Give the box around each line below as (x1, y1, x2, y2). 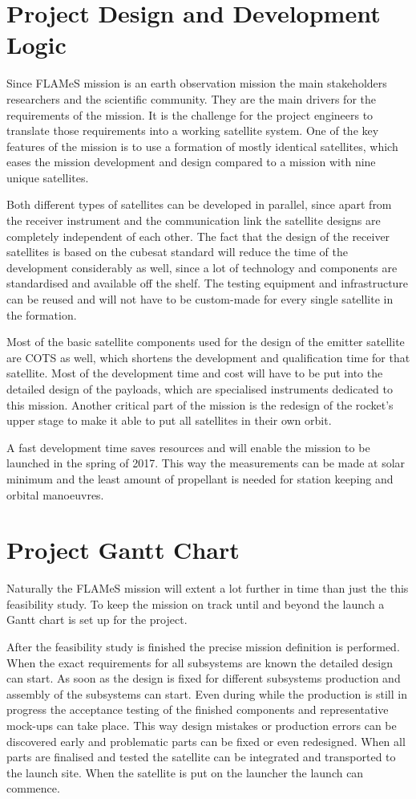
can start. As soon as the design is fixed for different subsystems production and (6, 670, 401, 687)
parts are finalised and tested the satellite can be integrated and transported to (6, 748, 396, 765)
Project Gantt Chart (6, 533, 240, 566)
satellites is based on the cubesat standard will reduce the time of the (6, 243, 348, 260)
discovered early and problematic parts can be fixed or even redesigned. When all (6, 732, 406, 749)
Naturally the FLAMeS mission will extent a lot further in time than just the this (6, 580, 409, 597)
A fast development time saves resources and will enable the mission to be (6, 438, 370, 455)
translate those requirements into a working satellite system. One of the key (6, 122, 379, 139)
